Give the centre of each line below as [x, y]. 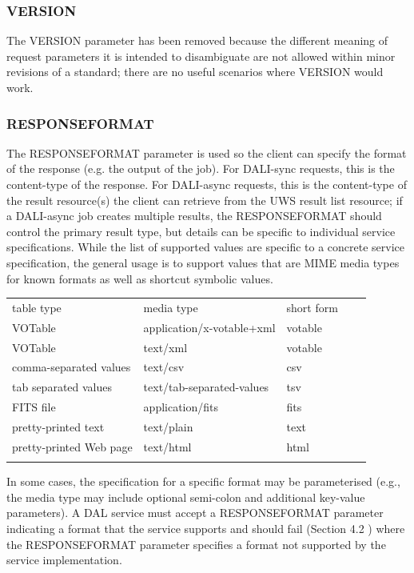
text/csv [164, 367]
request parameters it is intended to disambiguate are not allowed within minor [201, 56]
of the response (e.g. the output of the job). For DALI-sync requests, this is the [201, 168]
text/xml [165, 347]
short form [312, 307]
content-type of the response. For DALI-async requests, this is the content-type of [207, 184]
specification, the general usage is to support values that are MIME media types [203, 262]
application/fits [181, 407]
